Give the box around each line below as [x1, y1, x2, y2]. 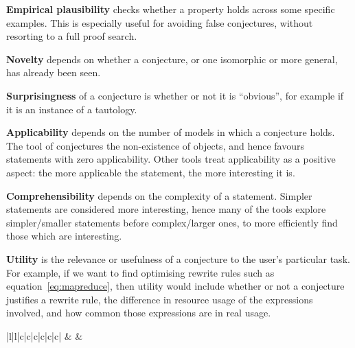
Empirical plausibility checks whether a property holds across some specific [6, 2, 335, 16]
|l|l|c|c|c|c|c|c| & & [6, 328, 83, 343]
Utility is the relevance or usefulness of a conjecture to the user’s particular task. [6, 251, 350, 266]
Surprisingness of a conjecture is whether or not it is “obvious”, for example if [6, 88, 344, 102]
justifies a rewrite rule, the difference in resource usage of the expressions [6, 292, 313, 306]
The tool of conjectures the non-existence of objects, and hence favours [6, 138, 304, 152]
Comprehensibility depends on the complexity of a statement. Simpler [6, 188, 312, 202]
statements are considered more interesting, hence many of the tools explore [6, 202, 326, 216]
